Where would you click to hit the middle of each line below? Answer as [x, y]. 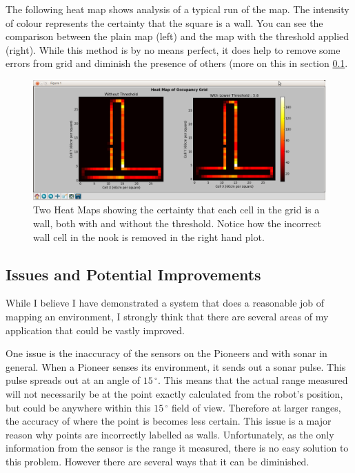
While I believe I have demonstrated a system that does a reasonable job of [165, 303]
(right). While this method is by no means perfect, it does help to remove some [173, 49]
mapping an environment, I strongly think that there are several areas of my [167, 317]
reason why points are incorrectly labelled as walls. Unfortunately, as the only [170, 434]
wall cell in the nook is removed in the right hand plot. [149, 236]
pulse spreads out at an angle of [73, 380]
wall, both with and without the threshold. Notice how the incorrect [177, 223]
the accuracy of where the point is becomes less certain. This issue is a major [169, 421]
